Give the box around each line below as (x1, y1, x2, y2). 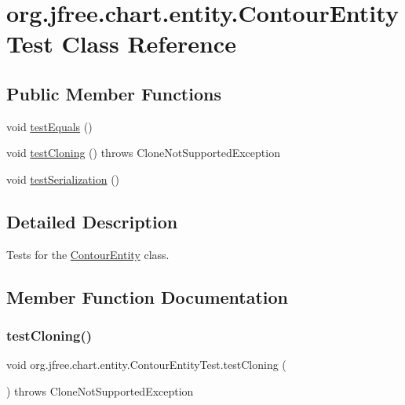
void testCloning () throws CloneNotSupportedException (6, 144, 280, 161)
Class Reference (61, 27, 236, 60)
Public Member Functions (6, 81, 221, 105)
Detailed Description (6, 209, 178, 233)
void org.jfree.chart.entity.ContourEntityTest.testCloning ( (6, 356, 286, 373)
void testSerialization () (6, 170, 120, 187)
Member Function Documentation (6, 284, 289, 308)
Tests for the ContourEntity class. (6, 246, 170, 262)
